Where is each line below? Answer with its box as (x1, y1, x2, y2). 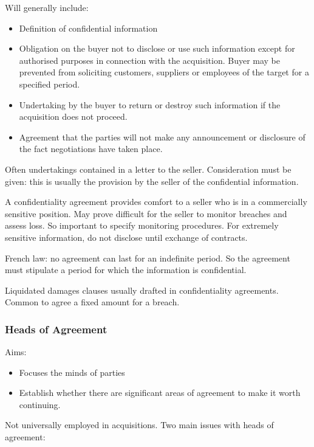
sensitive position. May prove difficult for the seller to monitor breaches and (5, 207, 287, 220)
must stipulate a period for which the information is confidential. (5, 263, 247, 276)
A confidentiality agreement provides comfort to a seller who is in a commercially (5, 195, 307, 208)
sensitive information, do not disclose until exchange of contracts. (5, 230, 248, 243)
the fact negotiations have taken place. (19, 142, 163, 155)
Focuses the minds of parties (19, 366, 125, 378)
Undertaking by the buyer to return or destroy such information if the (19, 98, 281, 111)
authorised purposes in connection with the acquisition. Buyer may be (19, 54, 280, 66)
